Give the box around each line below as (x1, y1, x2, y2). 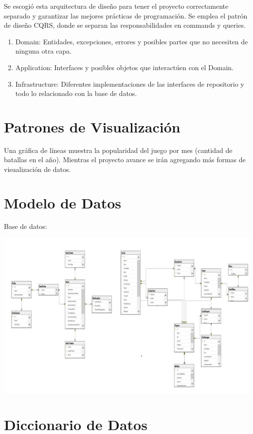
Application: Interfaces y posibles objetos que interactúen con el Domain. (15, 62, 234, 72)
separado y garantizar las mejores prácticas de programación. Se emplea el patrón (4, 10, 248, 20)
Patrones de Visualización (4, 116, 181, 136)
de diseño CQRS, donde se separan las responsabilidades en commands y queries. (4, 20, 246, 30)
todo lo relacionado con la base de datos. (15, 88, 137, 98)
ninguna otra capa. (15, 46, 72, 56)
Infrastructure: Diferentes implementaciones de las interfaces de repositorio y (15, 78, 244, 89)
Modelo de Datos (4, 192, 122, 212)
